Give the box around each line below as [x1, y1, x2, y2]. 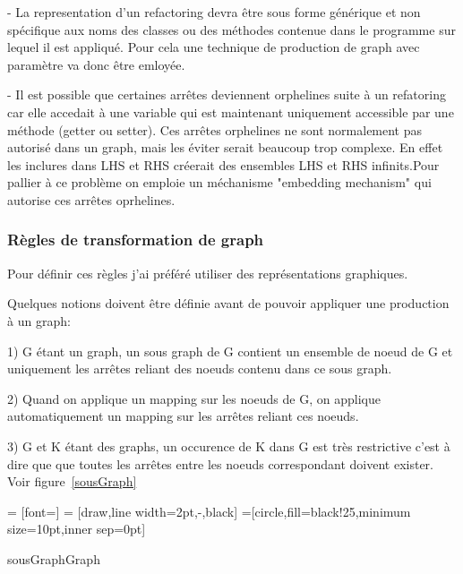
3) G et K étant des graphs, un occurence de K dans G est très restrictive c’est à [7, 436, 450, 455]
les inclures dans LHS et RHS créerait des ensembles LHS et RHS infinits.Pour [7, 155, 440, 174]
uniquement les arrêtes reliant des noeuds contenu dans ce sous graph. [7, 359, 392, 378]
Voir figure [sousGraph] [7, 472, 137, 491]
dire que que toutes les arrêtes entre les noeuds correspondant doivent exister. [7, 454, 433, 473]
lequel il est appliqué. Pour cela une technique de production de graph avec [7, 38, 420, 56]
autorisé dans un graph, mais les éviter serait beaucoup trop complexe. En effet [7, 138, 443, 157]
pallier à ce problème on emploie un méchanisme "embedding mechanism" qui [7, 173, 432, 192]
